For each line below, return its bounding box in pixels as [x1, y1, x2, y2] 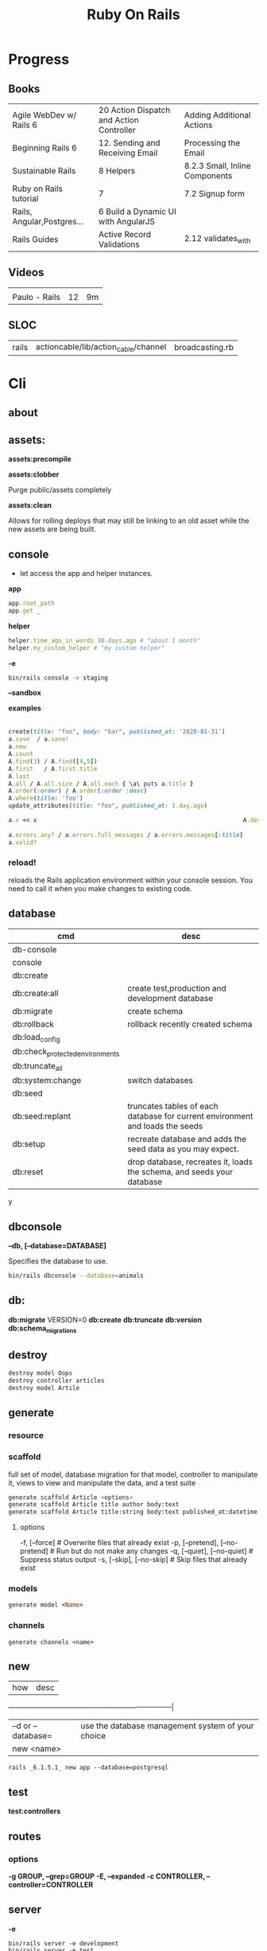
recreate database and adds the [126, 1134, 247, 1145]
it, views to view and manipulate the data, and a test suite [8, 1478, 196, 1487]
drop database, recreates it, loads [126, 1156, 253, 1167]
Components [184, 170, 233, 181]
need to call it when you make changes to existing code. [8, 883, 192, 893]
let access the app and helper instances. [19, 569, 153, 578]
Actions [184, 119, 213, 130]
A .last [8, 772, 30, 781]
